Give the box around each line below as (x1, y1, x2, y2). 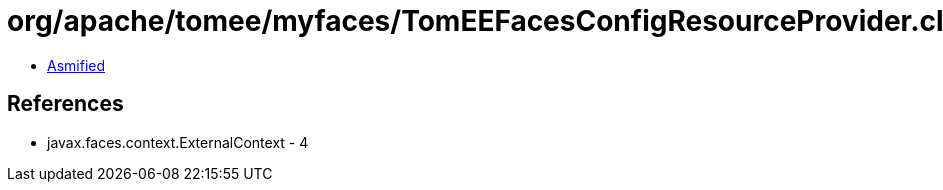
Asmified (47, 56, 106, 74)
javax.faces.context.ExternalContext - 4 (47, 133, 309, 151)
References (7, 91, 124, 117)
